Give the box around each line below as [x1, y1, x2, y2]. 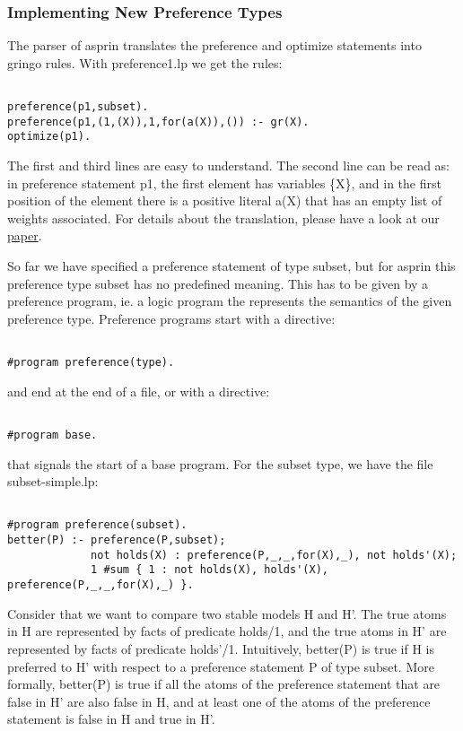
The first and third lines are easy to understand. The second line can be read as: [7, 156, 450, 175]
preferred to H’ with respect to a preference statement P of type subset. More [7, 657, 434, 675]
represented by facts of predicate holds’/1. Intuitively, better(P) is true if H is [7, 639, 435, 657]
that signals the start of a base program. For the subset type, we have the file [7, 454, 433, 473]
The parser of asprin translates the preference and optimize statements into [7, 36, 422, 55]
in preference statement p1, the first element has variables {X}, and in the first [7, 173, 441, 192]
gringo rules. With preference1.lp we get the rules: [7, 53, 283, 72]
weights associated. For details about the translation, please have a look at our [7, 208, 440, 227]
